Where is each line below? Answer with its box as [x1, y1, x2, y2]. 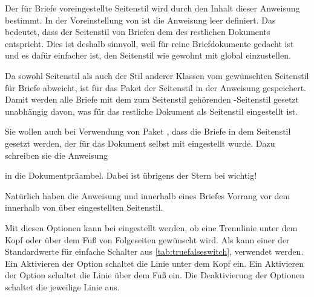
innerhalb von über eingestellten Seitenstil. [5, 201, 163, 214]
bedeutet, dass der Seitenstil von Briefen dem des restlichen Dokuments [5, 25, 270, 38]
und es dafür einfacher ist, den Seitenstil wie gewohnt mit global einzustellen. [5, 49, 291, 62]
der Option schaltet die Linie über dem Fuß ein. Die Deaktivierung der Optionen [5, 269, 304, 281]
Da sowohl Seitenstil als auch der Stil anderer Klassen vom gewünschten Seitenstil [5, 69, 309, 81]
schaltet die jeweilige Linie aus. [5, 280, 120, 293]
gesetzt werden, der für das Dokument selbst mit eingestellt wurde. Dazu [5, 136, 275, 149]
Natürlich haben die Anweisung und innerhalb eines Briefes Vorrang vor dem [5, 189, 290, 202]
